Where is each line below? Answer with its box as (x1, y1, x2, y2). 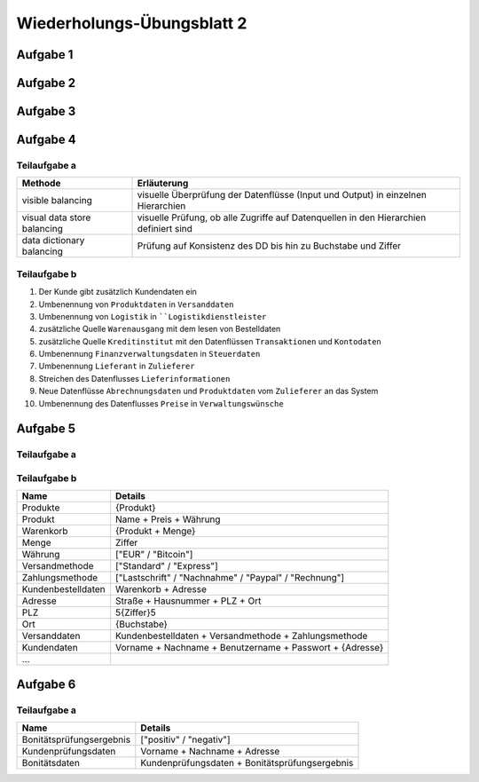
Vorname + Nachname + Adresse (140, 746, 280, 758)
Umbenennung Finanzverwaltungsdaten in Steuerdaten (38, 349, 261, 359)
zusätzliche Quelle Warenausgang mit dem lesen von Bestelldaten (38, 324, 281, 335)
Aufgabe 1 (16, 47, 74, 62)
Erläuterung (137, 178, 189, 190)
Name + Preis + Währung (115, 513, 221, 525)
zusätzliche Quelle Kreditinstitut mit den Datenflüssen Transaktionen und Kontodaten (38, 336, 381, 346)
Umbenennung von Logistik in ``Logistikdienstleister (38, 311, 267, 321)
